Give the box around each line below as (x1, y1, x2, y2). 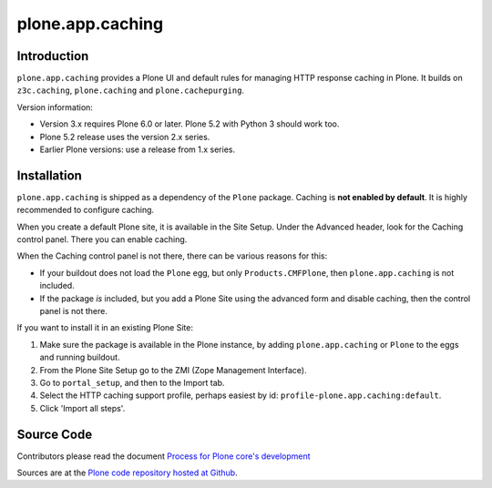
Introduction (16, 48, 89, 64)
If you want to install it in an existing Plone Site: (16, 322, 193, 333)
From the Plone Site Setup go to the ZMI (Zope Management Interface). (39, 364, 307, 375)
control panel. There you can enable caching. (16, 234, 188, 245)
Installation (16, 168, 82, 183)
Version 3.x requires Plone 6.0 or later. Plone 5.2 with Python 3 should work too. (39, 118, 340, 129)
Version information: (16, 101, 93, 113)
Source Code (16, 426, 93, 442)
